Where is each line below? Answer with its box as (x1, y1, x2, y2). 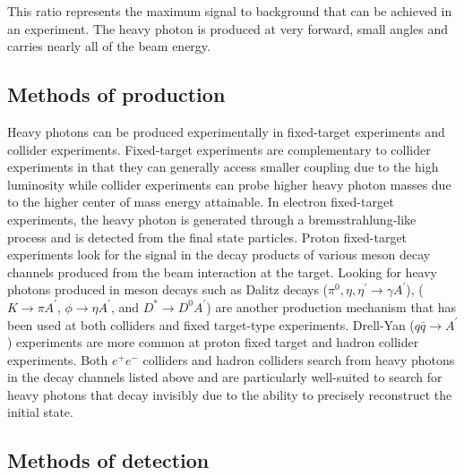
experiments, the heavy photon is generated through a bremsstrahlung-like (7, 209, 417, 228)
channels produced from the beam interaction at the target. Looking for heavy (7, 262, 437, 281)
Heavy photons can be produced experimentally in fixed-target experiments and (7, 122, 445, 140)
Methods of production (7, 81, 226, 108)
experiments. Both (7, 350, 108, 369)
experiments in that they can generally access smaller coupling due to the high (7, 157, 439, 176)
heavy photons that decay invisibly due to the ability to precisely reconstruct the (7, 385, 452, 403)
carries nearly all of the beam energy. (7, 37, 211, 55)
